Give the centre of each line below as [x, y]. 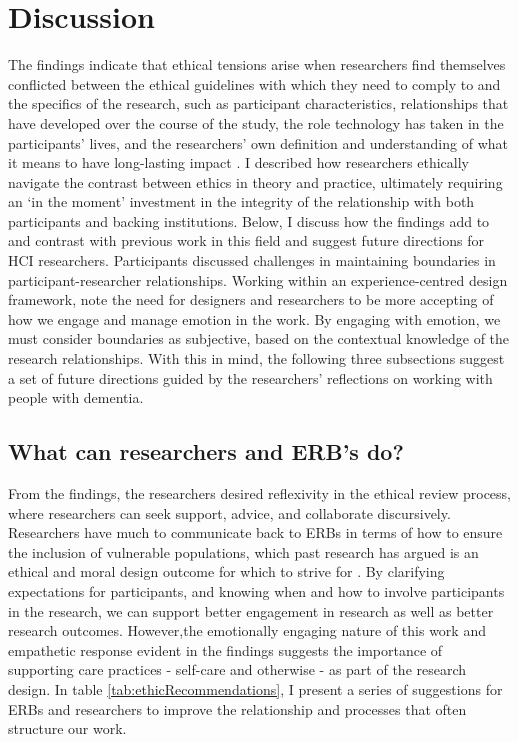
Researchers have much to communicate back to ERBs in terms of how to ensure [255, 532]
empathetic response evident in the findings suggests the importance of [225, 649]
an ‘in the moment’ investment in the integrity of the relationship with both [241, 201]
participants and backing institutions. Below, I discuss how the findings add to [249, 220]
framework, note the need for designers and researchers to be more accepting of [251, 299]
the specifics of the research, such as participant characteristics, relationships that [258, 103]
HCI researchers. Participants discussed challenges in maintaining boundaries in [252, 260]
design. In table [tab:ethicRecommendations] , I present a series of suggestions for [255, 688]
